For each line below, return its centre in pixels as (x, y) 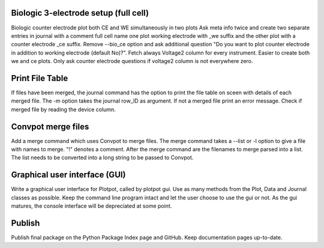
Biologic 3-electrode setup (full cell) (80, 13)
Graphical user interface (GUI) (68, 175)
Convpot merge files (50, 126)
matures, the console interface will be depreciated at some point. (91, 206)
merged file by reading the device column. (64, 109)
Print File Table (40, 78)
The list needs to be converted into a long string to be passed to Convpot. (102, 158)
